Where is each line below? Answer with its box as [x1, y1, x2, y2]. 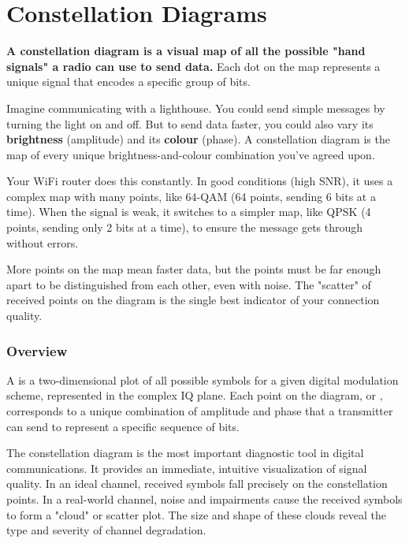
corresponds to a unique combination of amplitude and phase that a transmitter [6, 403, 393, 419]
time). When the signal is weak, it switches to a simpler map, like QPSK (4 [6, 203, 371, 220]
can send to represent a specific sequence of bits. [6, 418, 240, 434]
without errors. [6, 234, 79, 251]
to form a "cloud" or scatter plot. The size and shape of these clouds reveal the [6, 506, 386, 523]
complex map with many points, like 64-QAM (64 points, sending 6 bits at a [6, 188, 376, 204]
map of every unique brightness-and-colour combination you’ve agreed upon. [6, 146, 375, 162]
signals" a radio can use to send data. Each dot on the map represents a [6, 58, 381, 74]
